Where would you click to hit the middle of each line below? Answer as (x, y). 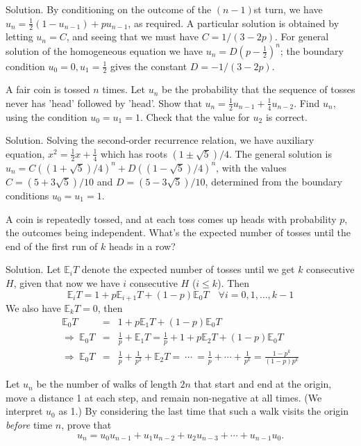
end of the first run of (52, 246)
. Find (307, 102)
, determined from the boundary (274, 181)
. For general (302, 36)
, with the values (251, 167)
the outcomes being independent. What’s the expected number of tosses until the (178, 232)
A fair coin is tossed (48, 89)
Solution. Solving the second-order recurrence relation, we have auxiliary (160, 140)
